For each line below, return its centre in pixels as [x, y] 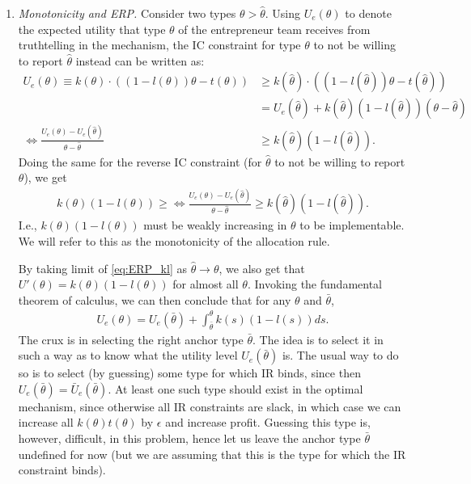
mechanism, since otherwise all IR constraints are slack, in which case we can [210, 406]
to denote [368, 13]
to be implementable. [352, 225]
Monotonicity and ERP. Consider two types [127, 13]
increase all [46, 422]
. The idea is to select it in [318, 339]
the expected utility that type [92, 29]
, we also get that [262, 268]
